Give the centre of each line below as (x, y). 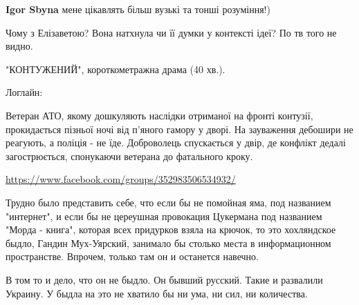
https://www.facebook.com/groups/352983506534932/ (121, 179)
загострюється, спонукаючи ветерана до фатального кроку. (129, 156)
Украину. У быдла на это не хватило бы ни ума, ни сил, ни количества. (157, 293)
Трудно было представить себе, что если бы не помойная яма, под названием (168, 202)
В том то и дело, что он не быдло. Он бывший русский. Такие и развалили (164, 279)
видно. (19, 46)
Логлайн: (24, 92)
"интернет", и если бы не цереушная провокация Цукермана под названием (164, 216)
